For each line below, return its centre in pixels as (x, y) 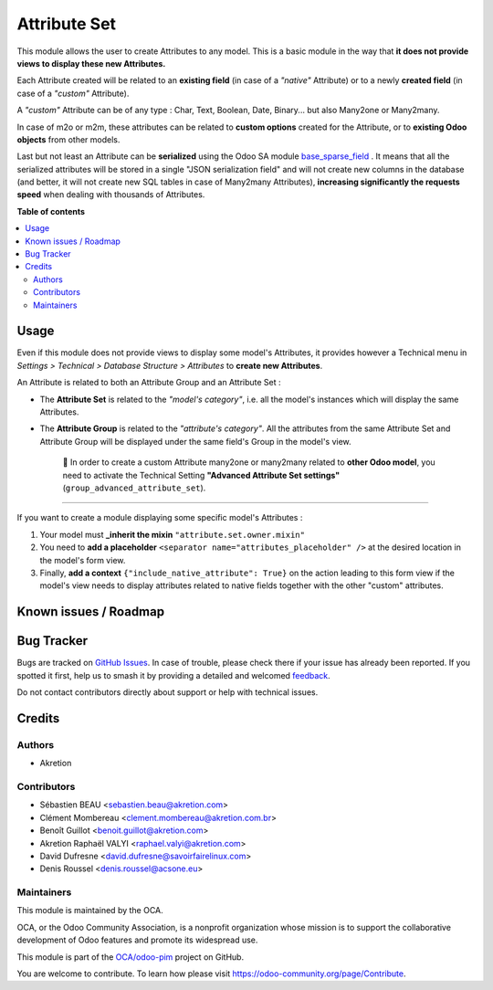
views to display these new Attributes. (91, 63)
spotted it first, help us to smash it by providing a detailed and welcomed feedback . (173, 675)
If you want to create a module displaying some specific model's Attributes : (160, 518)
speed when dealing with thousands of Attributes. (111, 195)
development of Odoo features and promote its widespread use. (137, 940)
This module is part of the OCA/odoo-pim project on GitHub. (131, 957)
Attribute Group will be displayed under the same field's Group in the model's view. (195, 441)
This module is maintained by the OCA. (90, 911)
